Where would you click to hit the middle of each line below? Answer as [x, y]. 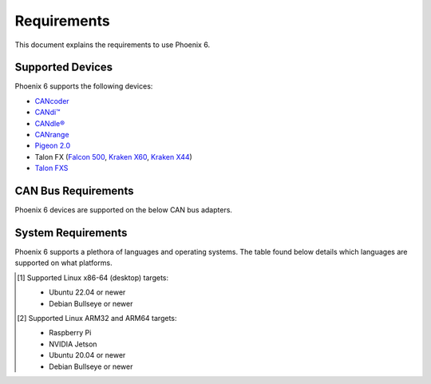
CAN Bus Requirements [74, 191]
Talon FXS [51, 168]
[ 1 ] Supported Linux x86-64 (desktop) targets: [93, 277]
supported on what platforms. [63, 263]
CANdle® [50, 123]
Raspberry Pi [70, 333]
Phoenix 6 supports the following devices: [84, 86]
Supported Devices [64, 67]
